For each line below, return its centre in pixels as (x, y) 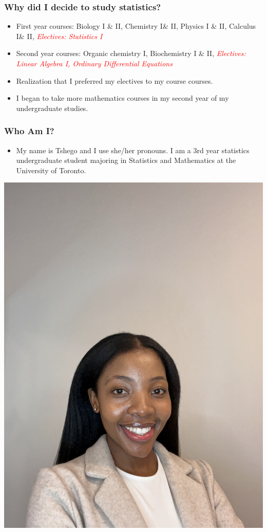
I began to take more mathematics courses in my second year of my (122, 98)
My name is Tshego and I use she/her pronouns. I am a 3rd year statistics (133, 150)
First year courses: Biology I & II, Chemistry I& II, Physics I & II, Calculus (136, 26)
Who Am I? (29, 131)
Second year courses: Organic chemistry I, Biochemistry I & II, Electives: (131, 53)
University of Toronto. (51, 170)
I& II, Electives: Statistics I (59, 36)
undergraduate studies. (52, 108)
